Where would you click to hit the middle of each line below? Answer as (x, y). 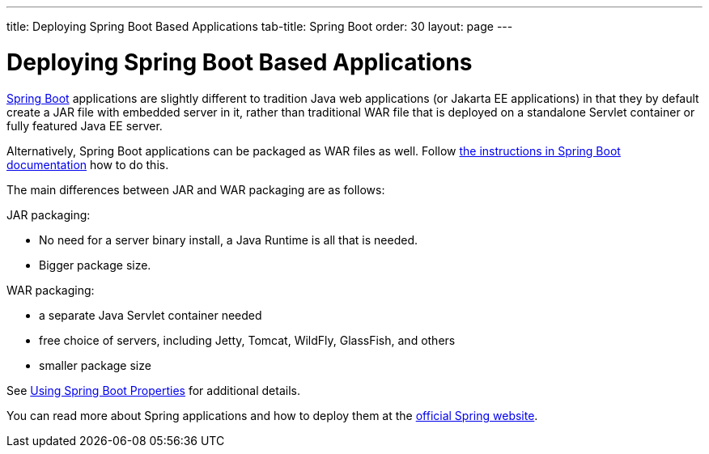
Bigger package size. (95, 265)
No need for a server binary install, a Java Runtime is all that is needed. (228, 240)
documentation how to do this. (88, 164)
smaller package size (95, 365)
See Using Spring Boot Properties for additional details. (153, 390)
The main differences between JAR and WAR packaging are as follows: (196, 189)
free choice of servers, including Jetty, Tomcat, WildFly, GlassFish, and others (247, 340)
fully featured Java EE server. (85, 125)
